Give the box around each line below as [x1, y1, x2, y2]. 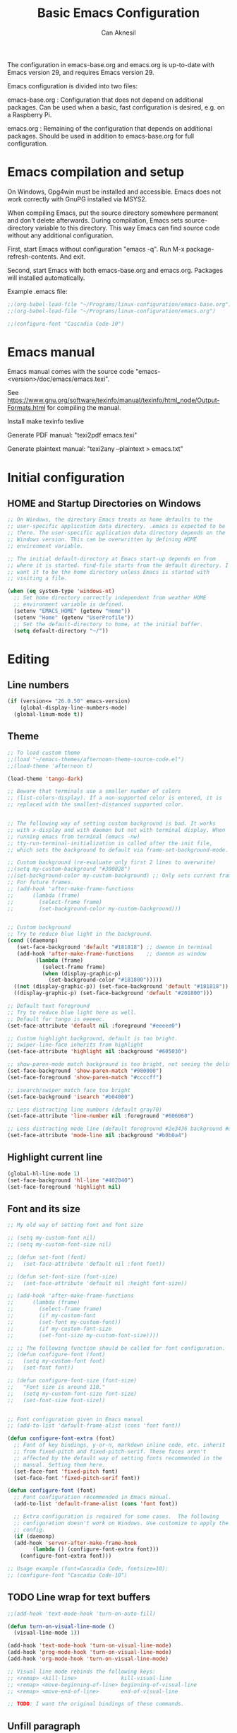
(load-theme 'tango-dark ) [7, 775, 83, 782]
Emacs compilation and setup [7, 164, 185, 180]
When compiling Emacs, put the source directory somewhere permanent [7, 208, 219, 217]
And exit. [59, 252, 86, 261]
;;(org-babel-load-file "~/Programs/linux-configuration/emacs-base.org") [7, 300, 232, 308]
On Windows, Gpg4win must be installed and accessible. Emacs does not [7, 187, 221, 196]
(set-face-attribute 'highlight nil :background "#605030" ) [7, 1048, 188, 1055]
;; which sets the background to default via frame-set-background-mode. [7, 846, 229, 853]
